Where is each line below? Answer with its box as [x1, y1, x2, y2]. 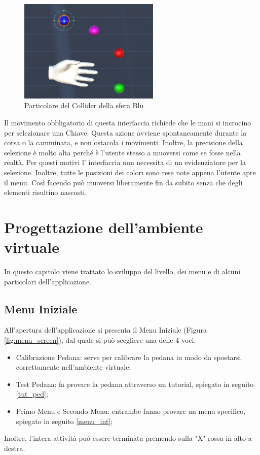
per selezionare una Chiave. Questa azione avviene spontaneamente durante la [4, 127, 247, 138]
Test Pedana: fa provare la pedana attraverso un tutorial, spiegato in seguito [16, 378, 254, 389]
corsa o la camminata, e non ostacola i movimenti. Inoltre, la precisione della [4, 137, 243, 148]
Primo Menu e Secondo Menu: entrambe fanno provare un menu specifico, [16, 405, 246, 416]
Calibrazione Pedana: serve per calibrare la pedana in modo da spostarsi [16, 351, 241, 362]
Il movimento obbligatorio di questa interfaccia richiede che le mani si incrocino [4, 117, 251, 127]
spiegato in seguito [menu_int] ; [16, 415, 113, 426]
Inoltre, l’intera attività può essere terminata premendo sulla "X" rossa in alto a [4, 433, 252, 443]
